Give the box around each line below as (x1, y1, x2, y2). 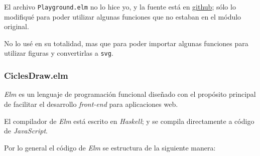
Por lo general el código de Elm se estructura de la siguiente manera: (4, 142, 216, 152)
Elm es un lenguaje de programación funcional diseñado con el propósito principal (4, 89, 256, 99)
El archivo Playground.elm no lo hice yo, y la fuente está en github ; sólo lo (4, 2, 236, 12)
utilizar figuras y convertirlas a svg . (4, 48, 113, 58)
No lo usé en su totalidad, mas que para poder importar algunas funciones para (4, 38, 248, 48)
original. (4, 21, 29, 32)
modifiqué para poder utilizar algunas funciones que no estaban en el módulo (4, 11, 241, 22)
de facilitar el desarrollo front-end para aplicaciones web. (4, 98, 178, 109)
